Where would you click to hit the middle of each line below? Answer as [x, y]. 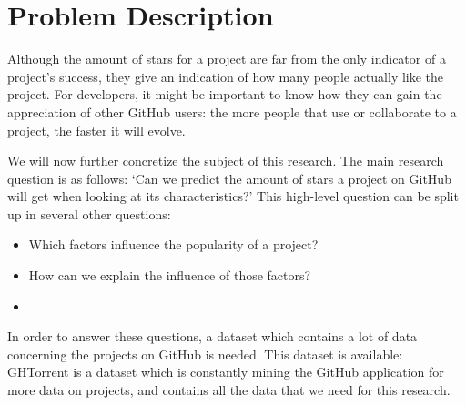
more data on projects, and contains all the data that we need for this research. [229, 390]
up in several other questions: [89, 213]
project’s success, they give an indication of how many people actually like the [226, 76]
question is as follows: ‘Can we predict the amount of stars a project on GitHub [229, 178]
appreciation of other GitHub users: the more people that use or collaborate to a [232, 111]
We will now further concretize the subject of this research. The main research [226, 161]
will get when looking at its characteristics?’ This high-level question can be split [233, 196]
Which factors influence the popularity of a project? [173, 244]
